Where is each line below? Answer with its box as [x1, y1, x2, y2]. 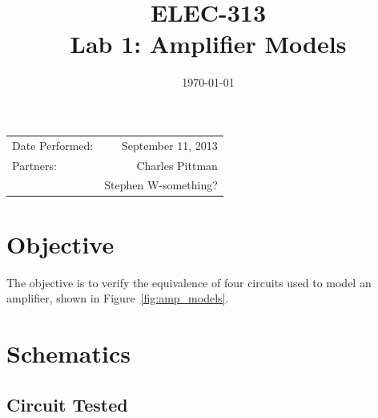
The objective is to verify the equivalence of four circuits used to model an [6, 274, 372, 290]
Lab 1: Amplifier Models [70, 27, 347, 60]
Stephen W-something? [104, 177, 218, 193]
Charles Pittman [136, 156, 218, 173]
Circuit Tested [6, 392, 128, 416]
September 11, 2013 [122, 136, 218, 153]
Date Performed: [12, 136, 94, 153]
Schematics [6, 336, 131, 369]
